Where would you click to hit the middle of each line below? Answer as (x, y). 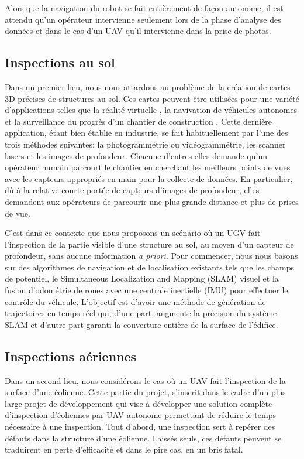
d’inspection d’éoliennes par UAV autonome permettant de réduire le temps (140, 415)
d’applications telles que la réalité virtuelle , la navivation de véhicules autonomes (151, 110)
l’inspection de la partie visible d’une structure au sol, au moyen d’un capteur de (149, 244)
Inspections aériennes (71, 356)
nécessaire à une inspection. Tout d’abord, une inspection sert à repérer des (140, 427)
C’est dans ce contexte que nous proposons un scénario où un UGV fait (133, 233)
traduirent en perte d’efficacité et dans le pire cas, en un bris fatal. (124, 449)
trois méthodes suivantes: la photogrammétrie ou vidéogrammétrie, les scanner (145, 144)
